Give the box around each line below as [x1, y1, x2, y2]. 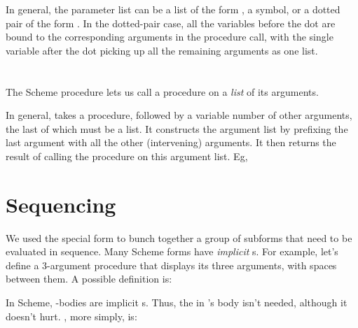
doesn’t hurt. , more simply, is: [6, 308, 137, 323]
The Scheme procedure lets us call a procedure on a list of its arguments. [6, 84, 319, 99]
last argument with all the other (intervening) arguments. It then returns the [6, 135, 336, 150]
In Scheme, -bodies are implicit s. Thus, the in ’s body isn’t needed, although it [6, 295, 347, 310]
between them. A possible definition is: [6, 271, 172, 286]
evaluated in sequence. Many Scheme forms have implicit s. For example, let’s [6, 244, 338, 259]
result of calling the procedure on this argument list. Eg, [6, 148, 248, 163]
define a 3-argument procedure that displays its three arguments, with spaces [6, 257, 337, 272]
